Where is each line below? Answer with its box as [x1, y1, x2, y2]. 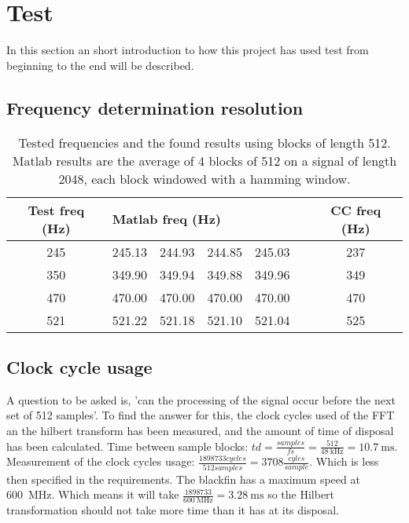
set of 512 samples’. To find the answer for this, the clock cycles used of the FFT [6, 407, 395, 423]
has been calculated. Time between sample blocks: [6, 437, 249, 454]
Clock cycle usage [6, 354, 153, 379]
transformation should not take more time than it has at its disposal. [6, 502, 339, 518]
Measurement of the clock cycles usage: [6, 453, 195, 470]
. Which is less [309, 453, 379, 470]
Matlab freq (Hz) [112, 210, 221, 229]
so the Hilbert [267, 486, 335, 503]
